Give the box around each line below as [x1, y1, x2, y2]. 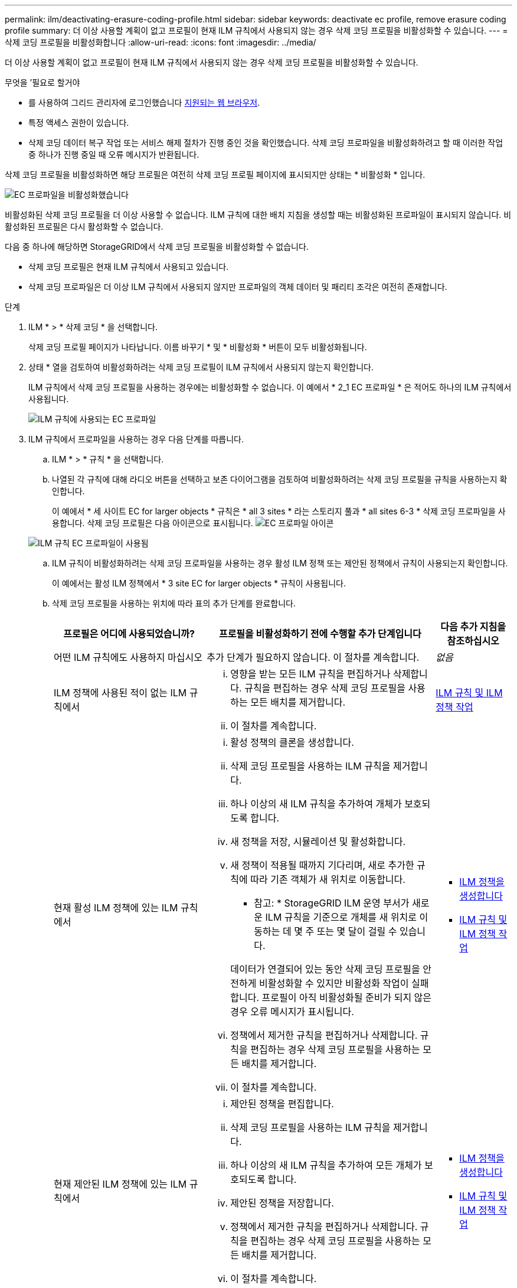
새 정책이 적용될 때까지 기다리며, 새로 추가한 [230, 859, 414, 871]
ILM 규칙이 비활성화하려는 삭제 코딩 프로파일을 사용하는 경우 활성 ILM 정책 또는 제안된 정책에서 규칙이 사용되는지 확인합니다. [52, 558, 508, 568]
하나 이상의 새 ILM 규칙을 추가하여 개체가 [230, 798, 402, 810]
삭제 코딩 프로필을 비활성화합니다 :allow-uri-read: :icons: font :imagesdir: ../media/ [5, 37, 316, 47]
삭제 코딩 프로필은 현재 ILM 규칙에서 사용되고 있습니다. [28, 262, 229, 272]
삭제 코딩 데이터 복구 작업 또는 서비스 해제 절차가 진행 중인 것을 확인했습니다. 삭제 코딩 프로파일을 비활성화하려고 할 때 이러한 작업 [28, 138, 503, 148]
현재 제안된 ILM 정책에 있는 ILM [54, 1178, 187, 1190]
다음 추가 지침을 [440, 621, 506, 632]
